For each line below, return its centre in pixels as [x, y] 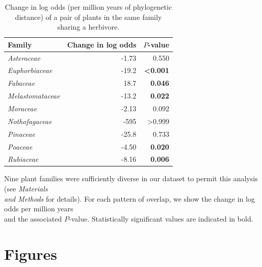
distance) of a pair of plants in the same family [88, 17]
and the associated [33, 218]
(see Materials [26, 189]
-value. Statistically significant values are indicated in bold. [161, 218]
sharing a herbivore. [88, 27]
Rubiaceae [23, 159]
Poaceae [20, 146]
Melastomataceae [34, 96]
